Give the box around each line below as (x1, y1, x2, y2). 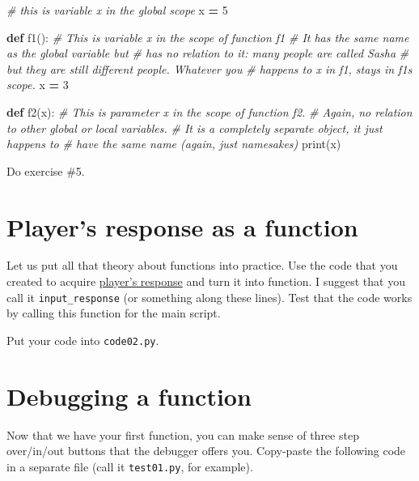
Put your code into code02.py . (6, 331, 159, 348)
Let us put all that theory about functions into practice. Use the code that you (6, 257, 398, 274)
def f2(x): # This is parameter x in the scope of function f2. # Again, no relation (6, 103, 413, 120)
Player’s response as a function (6, 210, 358, 243)
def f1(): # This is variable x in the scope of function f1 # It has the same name (6, 28, 409, 45)
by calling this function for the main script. (6, 304, 221, 321)
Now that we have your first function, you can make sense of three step (6, 426, 359, 443)
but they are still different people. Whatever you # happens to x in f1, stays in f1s (6, 60, 413, 77)
